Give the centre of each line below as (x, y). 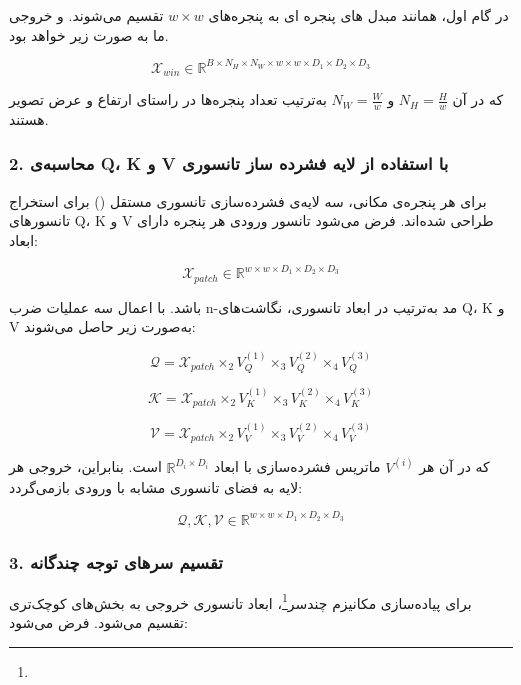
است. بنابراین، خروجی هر (85, 466)
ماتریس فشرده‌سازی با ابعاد (297, 466)
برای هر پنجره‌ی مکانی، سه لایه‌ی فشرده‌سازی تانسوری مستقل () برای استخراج (248, 200)
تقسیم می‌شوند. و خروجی (86, 15)
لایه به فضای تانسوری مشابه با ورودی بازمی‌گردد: (156, 486)
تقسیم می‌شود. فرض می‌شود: (98, 622)
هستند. (29, 118)
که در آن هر (454, 466)
